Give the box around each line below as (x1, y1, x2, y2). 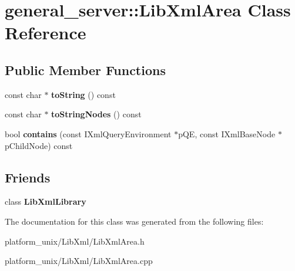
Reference (5, 21, 86, 45)
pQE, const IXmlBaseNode (178, 127, 276, 140)
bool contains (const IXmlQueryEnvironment (5, 127, 172, 140)
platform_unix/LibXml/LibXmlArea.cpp (5, 255, 153, 267)
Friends (5, 168, 51, 186)
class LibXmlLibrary (5, 195, 86, 208)
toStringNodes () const (51, 108, 142, 120)
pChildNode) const (5, 139, 73, 151)
